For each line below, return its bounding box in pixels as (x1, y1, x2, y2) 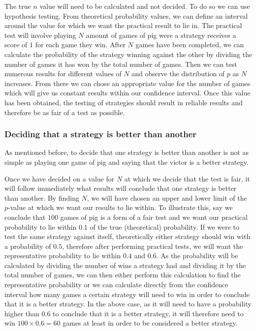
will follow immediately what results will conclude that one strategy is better (4, 183, 237, 193)
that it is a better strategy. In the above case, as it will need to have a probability (4, 299, 252, 309)
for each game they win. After (35, 39, 126, 50)
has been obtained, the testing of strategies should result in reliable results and (4, 97, 243, 107)
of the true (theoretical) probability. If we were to (90, 221, 240, 232)
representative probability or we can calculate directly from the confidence (4, 279, 228, 290)
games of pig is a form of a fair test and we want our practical (60, 211, 248, 222)
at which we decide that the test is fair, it (124, 173, 250, 183)
